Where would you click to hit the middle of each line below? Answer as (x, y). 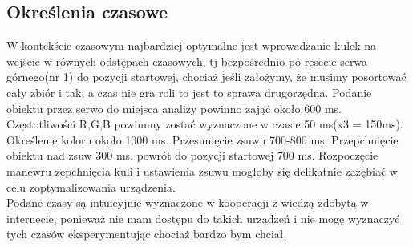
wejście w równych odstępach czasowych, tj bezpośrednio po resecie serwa (187, 61)
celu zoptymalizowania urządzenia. (91, 186)
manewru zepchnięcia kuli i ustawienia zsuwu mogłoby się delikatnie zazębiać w (202, 170)
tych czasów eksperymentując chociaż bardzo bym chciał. (147, 234)
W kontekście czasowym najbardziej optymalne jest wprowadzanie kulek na (192, 45)
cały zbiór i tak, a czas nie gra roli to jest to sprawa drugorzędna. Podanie (189, 92)
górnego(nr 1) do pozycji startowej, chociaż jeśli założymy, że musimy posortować (206, 77)
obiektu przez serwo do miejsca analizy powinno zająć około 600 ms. (174, 108)
